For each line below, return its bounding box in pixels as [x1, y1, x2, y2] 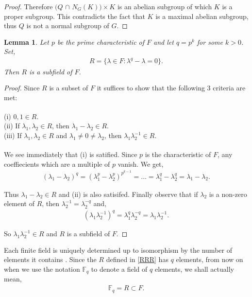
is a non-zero [209, 189, 247, 199]
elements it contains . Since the [4, 254, 97, 264]
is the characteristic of [145, 149, 211, 159]
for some [197, 36, 223, 47]
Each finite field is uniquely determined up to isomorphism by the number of [4, 245, 232, 255]
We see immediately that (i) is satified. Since [4, 149, 137, 159]
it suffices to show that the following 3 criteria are [97, 83, 246, 93]
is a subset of [49, 83, 88, 93]
